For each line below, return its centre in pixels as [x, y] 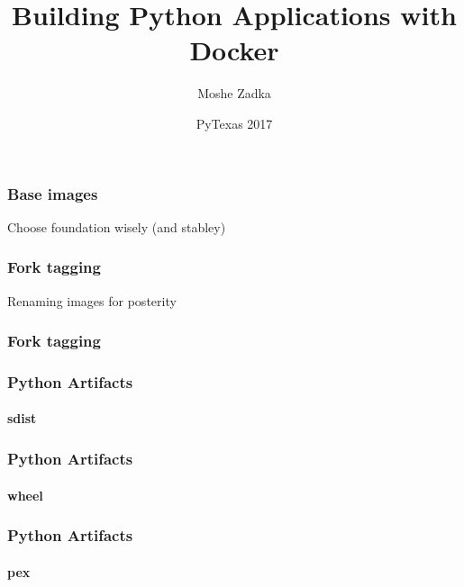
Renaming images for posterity [92, 300]
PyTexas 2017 [234, 123]
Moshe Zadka [234, 93]
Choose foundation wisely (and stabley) [117, 226]
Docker [234, 50]
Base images [53, 193]
